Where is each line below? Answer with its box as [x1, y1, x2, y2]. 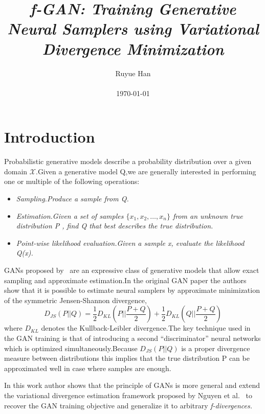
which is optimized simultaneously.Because [4, 342, 138, 353]
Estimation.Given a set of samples [16, 210, 124, 221]
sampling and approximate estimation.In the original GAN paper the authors [4, 274, 247, 285]
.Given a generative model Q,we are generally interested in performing [35, 166, 256, 176]
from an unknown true [172, 210, 243, 221]
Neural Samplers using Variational [7, 18, 259, 39]
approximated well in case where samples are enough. [4, 362, 171, 373]
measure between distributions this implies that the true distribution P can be [4, 353, 250, 363]
